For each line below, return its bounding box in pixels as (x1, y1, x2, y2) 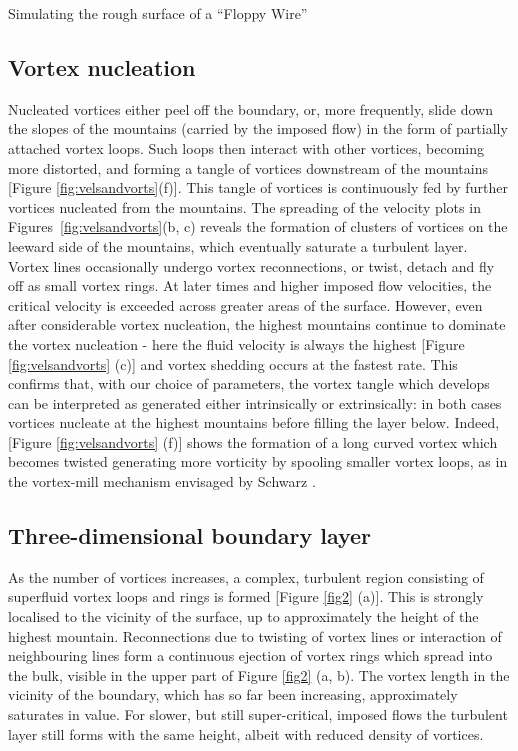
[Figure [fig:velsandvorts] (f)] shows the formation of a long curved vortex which (8, 431, 498, 452)
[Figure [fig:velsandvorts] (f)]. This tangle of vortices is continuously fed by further (8, 177, 508, 198)
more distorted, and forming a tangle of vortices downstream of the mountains (8, 157, 489, 178)
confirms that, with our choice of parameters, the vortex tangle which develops (8, 373, 490, 394)
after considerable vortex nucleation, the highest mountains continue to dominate (8, 314, 506, 335)
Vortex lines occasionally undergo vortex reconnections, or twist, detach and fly (8, 255, 495, 276)
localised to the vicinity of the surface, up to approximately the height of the (8, 606, 479, 627)
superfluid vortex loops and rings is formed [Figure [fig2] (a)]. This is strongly (8, 586, 484, 607)
